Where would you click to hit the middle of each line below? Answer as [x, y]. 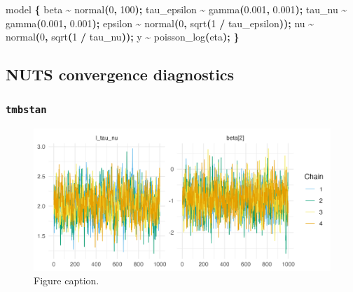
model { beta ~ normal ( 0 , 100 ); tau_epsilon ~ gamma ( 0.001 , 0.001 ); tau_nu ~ [176, 9]
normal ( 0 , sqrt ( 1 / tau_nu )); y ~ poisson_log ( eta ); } [123, 37]
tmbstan [26, 110]
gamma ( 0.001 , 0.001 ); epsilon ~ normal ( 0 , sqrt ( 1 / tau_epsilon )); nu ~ [160, 23]
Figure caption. [67, 280]
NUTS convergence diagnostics [120, 74]
